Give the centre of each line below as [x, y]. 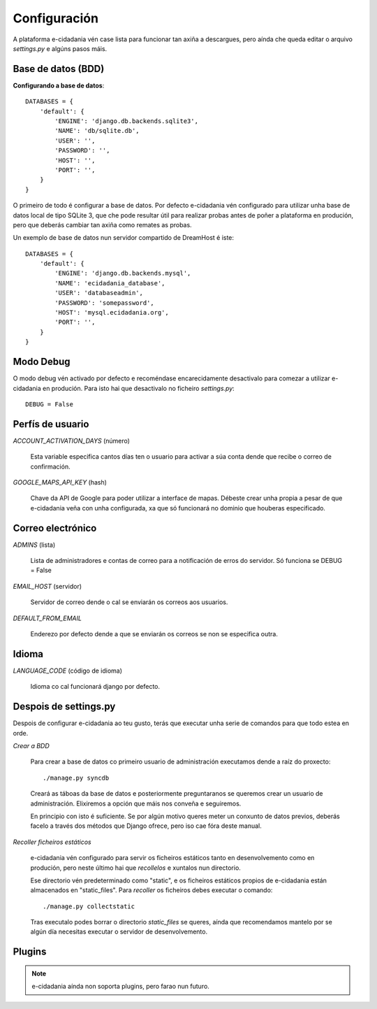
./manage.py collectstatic [89, 906]
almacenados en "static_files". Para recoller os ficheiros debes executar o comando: [151, 890]
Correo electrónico [55, 528]
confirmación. [50, 466]
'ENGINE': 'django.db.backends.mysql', [123, 273]
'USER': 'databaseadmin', [99, 293]
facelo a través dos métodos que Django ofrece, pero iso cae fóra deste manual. [146, 826]
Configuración [56, 18]
